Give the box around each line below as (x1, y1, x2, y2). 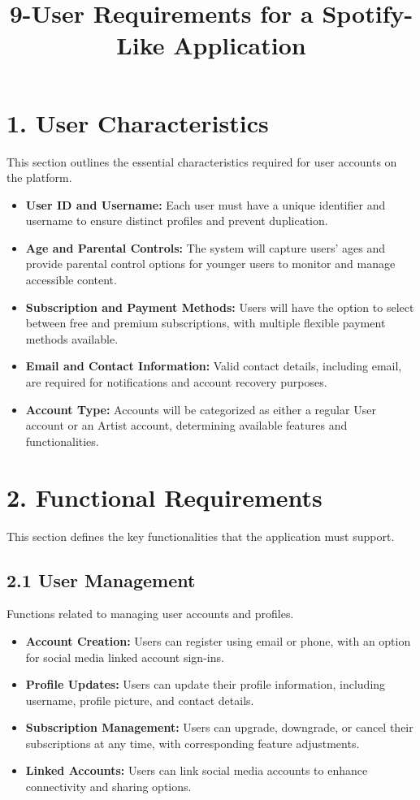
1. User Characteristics (6, 106, 269, 139)
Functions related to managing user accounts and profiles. (6, 605, 294, 622)
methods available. (25, 330, 119, 347)
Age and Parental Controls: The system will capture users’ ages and (25, 239, 385, 256)
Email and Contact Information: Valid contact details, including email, (25, 357, 402, 374)
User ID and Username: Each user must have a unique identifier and (25, 196, 386, 213)
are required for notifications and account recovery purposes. (25, 374, 327, 391)
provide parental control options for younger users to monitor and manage (25, 255, 396, 272)
